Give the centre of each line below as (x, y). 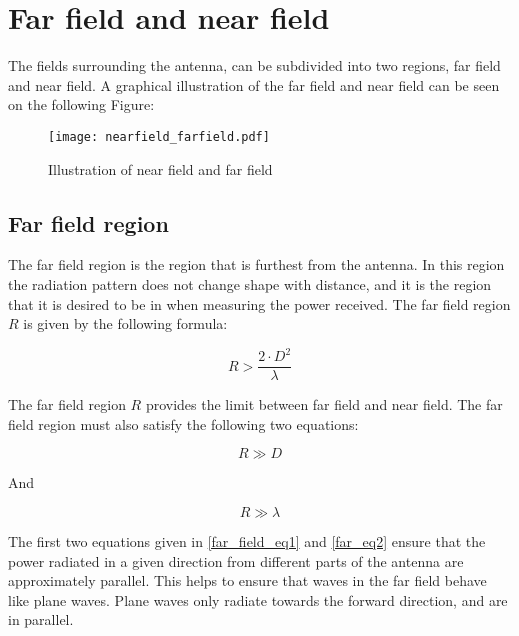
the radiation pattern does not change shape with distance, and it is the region (250, 283)
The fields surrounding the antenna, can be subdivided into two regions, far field (254, 65)
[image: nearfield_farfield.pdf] (159, 136)
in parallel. (41, 619)
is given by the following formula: (125, 323)
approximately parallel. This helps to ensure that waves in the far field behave (247, 580)
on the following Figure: (81, 104)
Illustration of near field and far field (160, 168)
